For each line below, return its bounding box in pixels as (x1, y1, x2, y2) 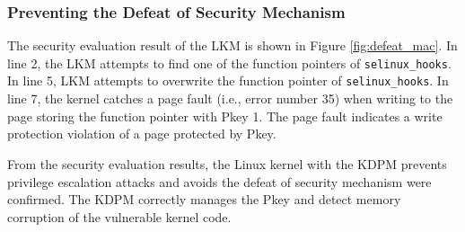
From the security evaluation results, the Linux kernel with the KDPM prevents (7, 154, 447, 173)
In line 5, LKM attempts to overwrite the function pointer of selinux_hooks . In (7, 71, 449, 90)
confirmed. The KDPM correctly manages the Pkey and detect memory (7, 190, 401, 209)
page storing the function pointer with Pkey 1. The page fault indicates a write (7, 106, 443, 125)
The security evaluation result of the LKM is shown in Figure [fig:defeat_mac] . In (7, 36, 458, 55)
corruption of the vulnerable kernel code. (7, 207, 232, 226)
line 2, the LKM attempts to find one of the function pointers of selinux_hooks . (7, 53, 452, 72)
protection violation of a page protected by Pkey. (7, 124, 276, 143)
